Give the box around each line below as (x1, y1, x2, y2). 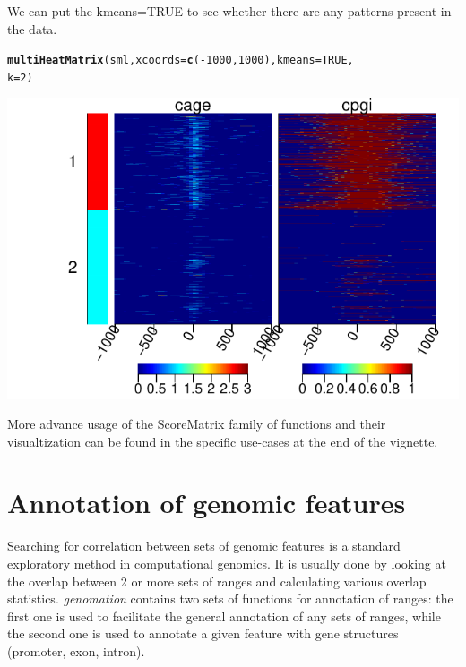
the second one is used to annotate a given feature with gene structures (7, 624, 399, 643)
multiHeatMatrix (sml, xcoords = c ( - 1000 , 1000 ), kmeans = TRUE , (7, 54, 354, 67)
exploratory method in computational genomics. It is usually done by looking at (7, 554, 446, 572)
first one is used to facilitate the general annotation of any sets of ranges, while (7, 606, 441, 625)
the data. (7, 19, 57, 38)
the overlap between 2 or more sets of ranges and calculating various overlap (7, 571, 427, 590)
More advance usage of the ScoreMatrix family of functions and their (7, 415, 386, 433)
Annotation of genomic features (7, 484, 406, 521)
